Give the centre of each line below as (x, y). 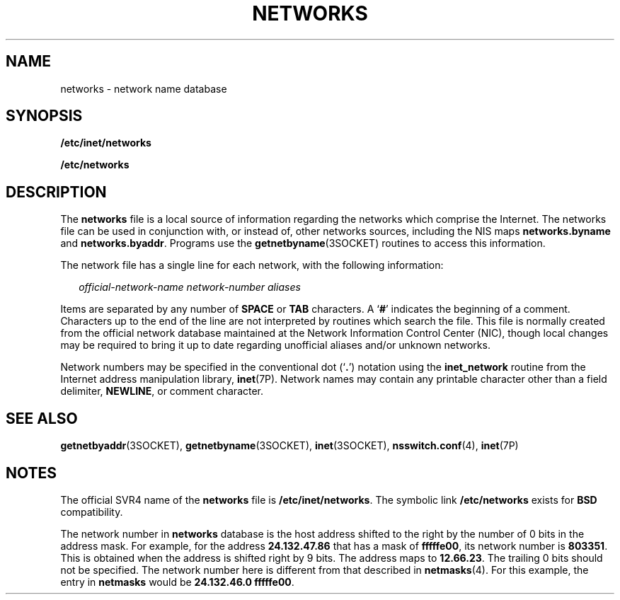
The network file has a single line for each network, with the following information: (252, 265)
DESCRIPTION (56, 192)
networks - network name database (144, 88)
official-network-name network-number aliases (190, 287)
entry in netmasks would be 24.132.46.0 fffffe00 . (177, 582)
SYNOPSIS (44, 116)
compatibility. (92, 512)
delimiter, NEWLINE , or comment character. (162, 391)
